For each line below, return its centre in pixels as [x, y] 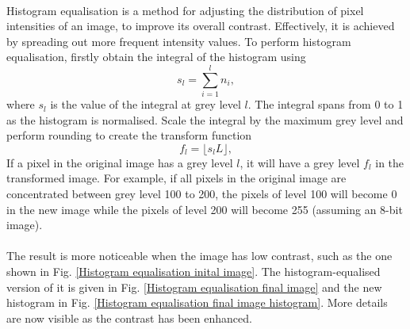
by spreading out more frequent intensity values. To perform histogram [179, 41]
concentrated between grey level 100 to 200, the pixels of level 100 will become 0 [202, 194]
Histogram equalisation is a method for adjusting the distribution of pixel [185, 10]
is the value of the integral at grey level [146, 104]
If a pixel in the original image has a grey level [120, 162]
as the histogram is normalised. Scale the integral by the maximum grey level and [205, 119]
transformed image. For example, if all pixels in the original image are [176, 178]
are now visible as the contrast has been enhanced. [129, 318]
